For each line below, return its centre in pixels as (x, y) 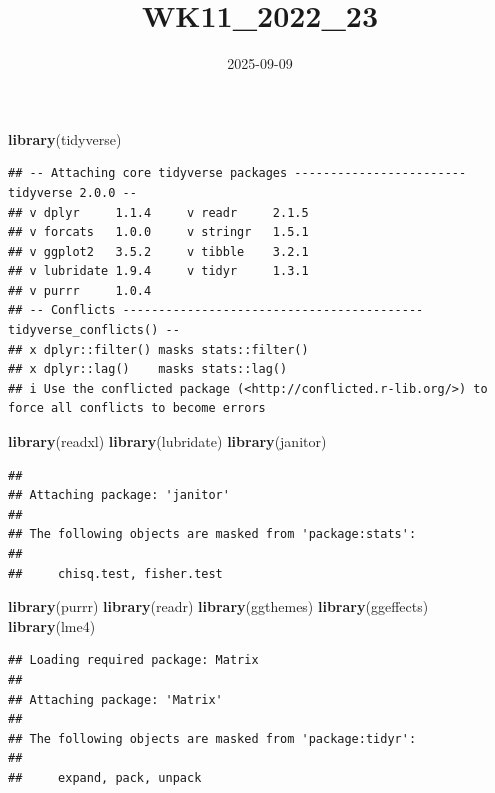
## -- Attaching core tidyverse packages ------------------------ (237, 173)
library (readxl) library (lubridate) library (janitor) (167, 441)
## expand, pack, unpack (105, 777)
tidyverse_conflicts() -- (94, 330)
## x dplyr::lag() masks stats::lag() (148, 369)
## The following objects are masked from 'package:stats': (212, 534)
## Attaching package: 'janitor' (119, 495)
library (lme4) (52, 625)
